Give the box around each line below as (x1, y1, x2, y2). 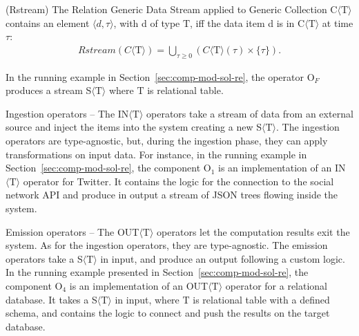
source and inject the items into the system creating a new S (6, 120, 262, 134)
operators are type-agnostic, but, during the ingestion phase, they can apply (6, 133, 328, 147)
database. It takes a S (6, 292, 97, 306)
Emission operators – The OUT (6, 224, 139, 239)
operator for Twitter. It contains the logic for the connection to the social (23, 174, 334, 188)
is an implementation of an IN (218, 160, 346, 175)
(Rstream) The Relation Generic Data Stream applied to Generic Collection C (6, 2, 338, 16)
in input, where (115, 292, 179, 306)
